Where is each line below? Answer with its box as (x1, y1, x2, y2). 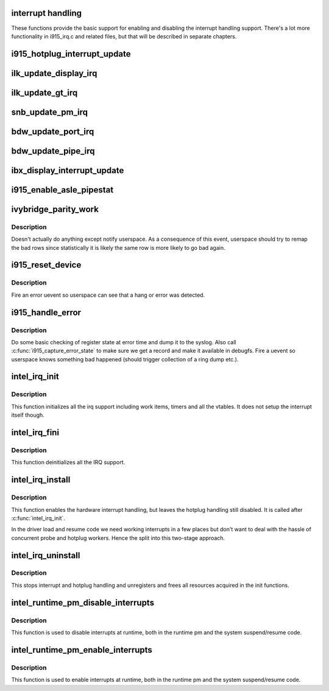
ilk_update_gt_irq (11, 87, 78, 97)
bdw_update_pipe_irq (11, 146, 95, 156)
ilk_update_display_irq (11, 68, 97, 79)
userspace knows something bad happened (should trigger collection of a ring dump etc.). (11, 355, 239, 363)
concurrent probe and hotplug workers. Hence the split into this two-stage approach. (11, 534, 225, 542)
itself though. (11, 411, 45, 419)
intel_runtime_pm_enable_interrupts (11, 645, 152, 655)
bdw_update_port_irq (11, 126, 94, 136)
